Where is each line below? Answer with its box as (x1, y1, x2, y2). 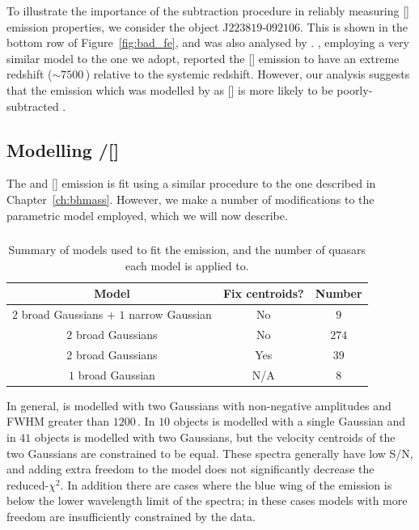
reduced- (6, 476, 49, 493)
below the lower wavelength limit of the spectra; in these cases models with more (6, 492, 408, 509)
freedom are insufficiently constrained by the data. (6, 507, 256, 524)
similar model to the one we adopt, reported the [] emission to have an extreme (6, 49, 400, 66)
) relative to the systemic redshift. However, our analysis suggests (85, 66, 410, 83)
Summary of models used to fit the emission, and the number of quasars (8, 241, 366, 258)
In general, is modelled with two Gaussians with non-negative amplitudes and (6, 396, 391, 413)
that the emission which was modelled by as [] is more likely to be (6, 81, 333, 98)
